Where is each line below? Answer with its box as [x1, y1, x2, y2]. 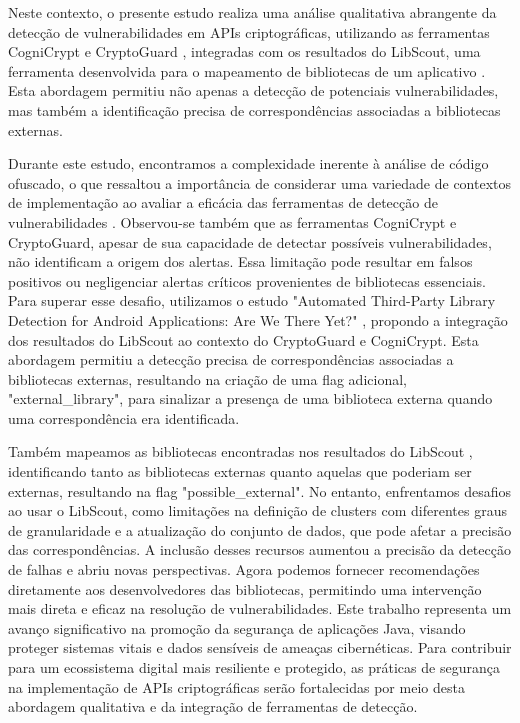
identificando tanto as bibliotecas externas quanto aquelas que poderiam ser [8, 461, 472, 482]
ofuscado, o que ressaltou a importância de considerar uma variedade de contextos [8, 172, 512, 193]
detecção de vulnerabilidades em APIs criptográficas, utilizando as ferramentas [8, 21, 490, 42]
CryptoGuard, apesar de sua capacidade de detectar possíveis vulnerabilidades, [8, 231, 492, 252]
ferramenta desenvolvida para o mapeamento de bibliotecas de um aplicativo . [8, 60, 486, 81]
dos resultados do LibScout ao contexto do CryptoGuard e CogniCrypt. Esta [8, 329, 479, 350]
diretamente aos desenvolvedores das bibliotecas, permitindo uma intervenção [8, 578, 482, 599]
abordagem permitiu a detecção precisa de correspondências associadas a [8, 349, 454, 370]
